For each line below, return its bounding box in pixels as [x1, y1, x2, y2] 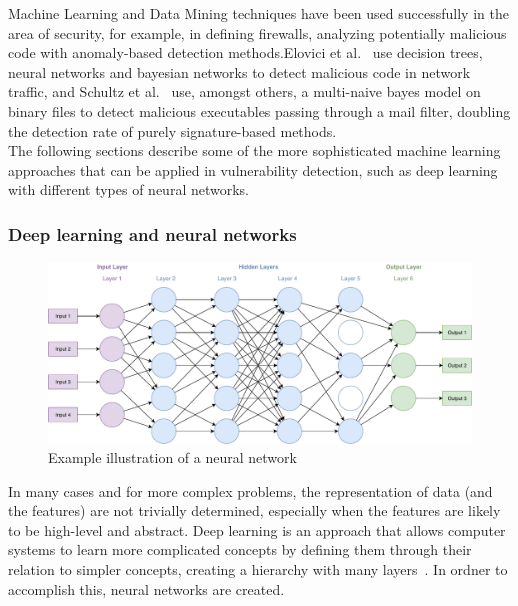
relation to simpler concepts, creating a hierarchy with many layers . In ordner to [8, 559, 508, 580]
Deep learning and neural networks [8, 221, 297, 246]
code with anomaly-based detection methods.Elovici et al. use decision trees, [8, 42, 483, 63]
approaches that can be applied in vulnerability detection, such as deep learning [8, 159, 498, 180]
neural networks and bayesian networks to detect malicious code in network [8, 61, 471, 82]
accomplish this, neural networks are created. [8, 578, 285, 599]
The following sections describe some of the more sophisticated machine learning [8, 140, 501, 161]
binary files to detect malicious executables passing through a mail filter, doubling [8, 100, 511, 121]
